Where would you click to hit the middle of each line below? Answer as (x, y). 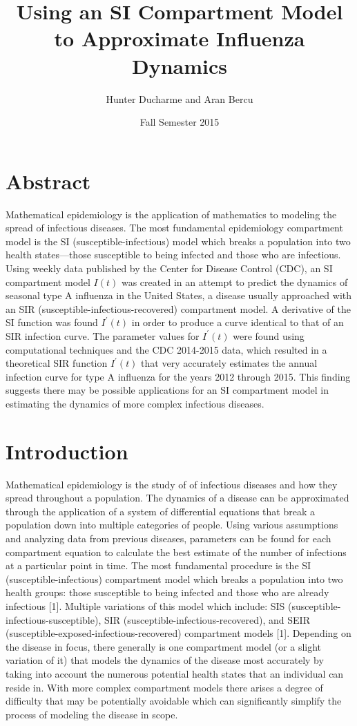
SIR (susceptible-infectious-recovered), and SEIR (207, 619)
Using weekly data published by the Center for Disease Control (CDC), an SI (169, 268)
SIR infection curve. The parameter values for (103, 335)
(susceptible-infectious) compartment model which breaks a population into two (174, 579)
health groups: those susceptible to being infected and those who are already (167, 592)
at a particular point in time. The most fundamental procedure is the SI (158, 565)
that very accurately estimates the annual (229, 363)
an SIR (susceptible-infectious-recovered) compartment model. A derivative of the (178, 308)
